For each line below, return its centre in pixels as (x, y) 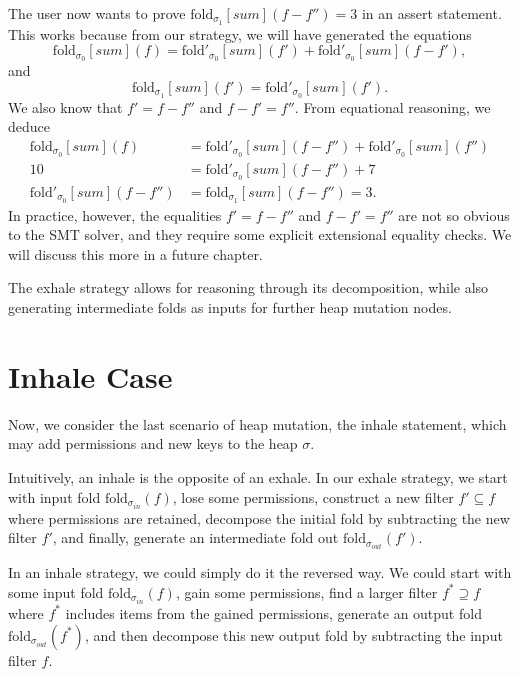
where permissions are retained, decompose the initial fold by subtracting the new (259, 517)
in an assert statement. (431, 13)
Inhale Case (90, 375)
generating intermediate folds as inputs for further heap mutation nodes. (230, 307)
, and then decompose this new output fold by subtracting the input (293, 634)
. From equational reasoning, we (392, 106)
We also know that (65, 106)
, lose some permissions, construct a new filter (313, 496)
